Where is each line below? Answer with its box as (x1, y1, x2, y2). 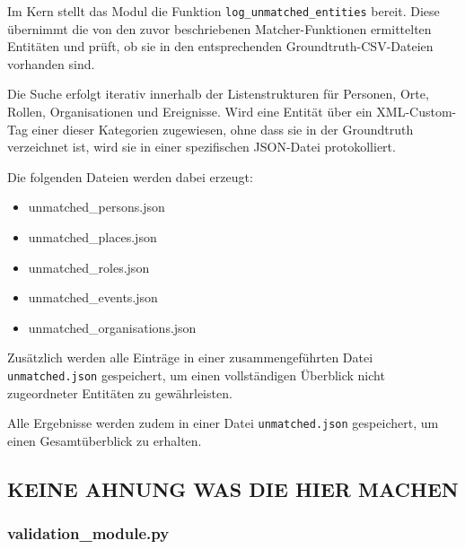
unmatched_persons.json (28, 197, 165, 216)
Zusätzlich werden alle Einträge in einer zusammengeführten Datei (7, 348, 373, 367)
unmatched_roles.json (28, 257, 150, 276)
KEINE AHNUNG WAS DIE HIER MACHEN (7, 475, 459, 502)
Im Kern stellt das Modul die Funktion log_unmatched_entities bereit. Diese (7, 2, 440, 20)
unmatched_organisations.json (28, 318, 197, 336)
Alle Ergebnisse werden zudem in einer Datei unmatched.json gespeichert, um (7, 414, 439, 432)
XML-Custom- (376, 102, 457, 121)
